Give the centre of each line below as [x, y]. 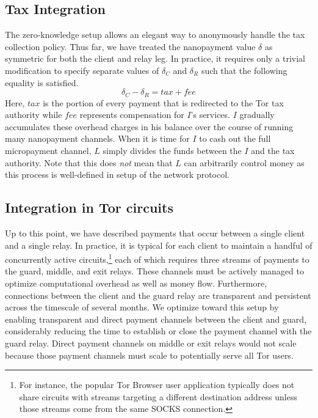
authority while [34, 115]
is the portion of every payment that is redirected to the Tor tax [163, 102]
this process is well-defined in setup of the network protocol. [117, 174]
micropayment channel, [48, 150]
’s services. [210, 115]
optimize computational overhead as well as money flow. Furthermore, [136, 283]
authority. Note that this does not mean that [89, 162]
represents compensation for [132, 115]
